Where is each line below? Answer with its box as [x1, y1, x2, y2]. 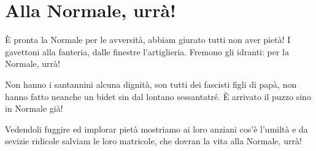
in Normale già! [5, 102, 63, 115]
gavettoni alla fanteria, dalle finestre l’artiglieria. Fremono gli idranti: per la [5, 45, 289, 58]
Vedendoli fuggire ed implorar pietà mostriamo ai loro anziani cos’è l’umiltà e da [5, 122, 308, 135]
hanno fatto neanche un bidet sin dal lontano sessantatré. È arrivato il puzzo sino [5, 90, 311, 103]
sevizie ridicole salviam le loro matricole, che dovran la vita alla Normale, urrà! [5, 134, 302, 147]
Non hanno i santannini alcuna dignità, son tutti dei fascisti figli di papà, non [5, 77, 297, 90]
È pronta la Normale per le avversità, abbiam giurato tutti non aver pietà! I [5, 33, 291, 46]
